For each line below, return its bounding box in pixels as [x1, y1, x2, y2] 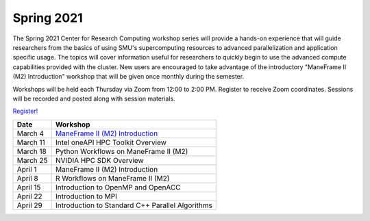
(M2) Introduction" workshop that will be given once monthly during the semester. [12, 73, 245, 81]
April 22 [16, 192, 42, 201]
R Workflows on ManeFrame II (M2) [55, 173, 170, 183]
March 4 [16, 129, 45, 138]
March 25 [16, 155, 48, 165]
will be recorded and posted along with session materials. [12, 94, 175, 103]
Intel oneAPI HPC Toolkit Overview [55, 138, 167, 147]
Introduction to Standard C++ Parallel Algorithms [55, 200, 212, 210]
